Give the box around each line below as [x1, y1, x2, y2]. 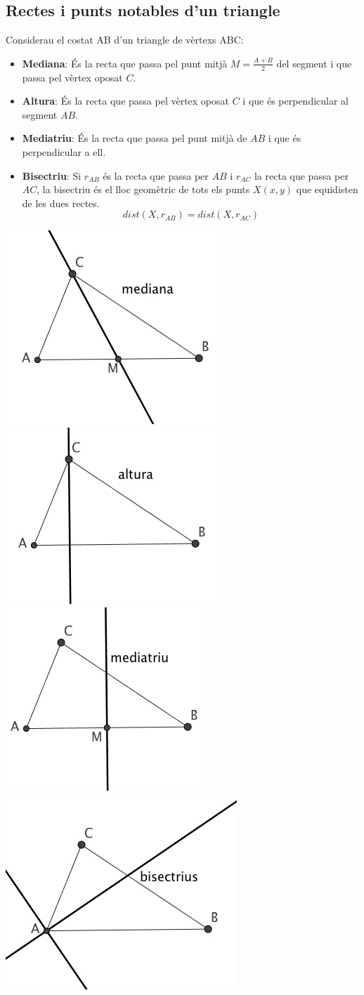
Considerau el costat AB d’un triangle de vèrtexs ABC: [6, 32, 244, 47]
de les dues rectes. [22, 195, 100, 210]
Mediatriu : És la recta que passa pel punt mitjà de [22, 131, 247, 145]
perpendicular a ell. [22, 145, 106, 159]
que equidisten [296, 182, 358, 197]
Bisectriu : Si [22, 168, 82, 183]
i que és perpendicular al [242, 93, 349, 108]
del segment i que [276, 55, 352, 70]
